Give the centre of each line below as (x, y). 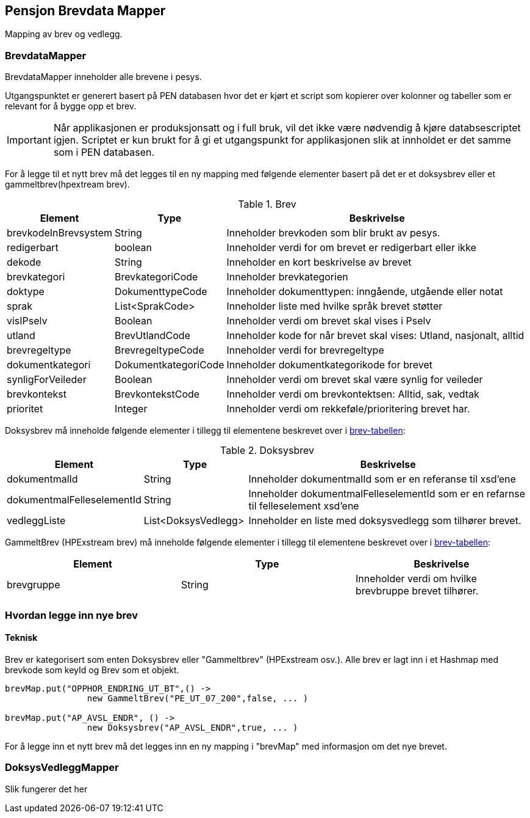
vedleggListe (36, 521)
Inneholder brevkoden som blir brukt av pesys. (333, 233)
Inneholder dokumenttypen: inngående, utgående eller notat (365, 292)
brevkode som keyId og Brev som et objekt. (92, 670)
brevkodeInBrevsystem (60, 233)
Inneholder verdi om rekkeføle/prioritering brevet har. (348, 409)
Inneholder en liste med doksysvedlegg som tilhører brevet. (385, 521)
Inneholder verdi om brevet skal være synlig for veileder (355, 380)
